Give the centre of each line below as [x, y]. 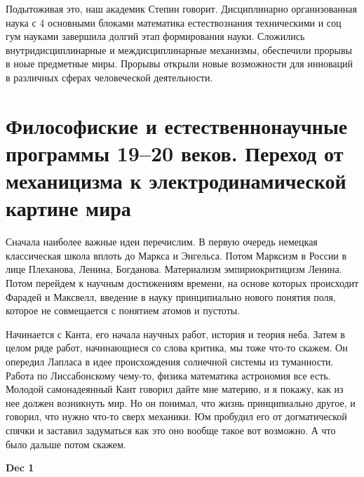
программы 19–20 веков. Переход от [175, 153]
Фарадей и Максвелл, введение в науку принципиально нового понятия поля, [171, 296]
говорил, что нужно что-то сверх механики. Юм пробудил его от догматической [176, 416]
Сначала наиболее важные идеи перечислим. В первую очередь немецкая [162, 242]
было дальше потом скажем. [66, 444]
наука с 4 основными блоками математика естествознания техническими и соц [174, 22]
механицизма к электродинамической [176, 181]
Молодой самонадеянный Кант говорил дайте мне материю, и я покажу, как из [175, 389]
